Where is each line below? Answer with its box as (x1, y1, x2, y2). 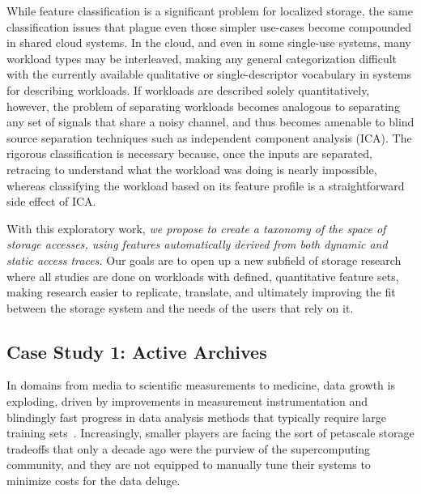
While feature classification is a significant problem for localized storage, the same (6, 2, 413, 19)
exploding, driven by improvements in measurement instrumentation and (6, 393, 368, 410)
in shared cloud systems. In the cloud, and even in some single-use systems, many (6, 34, 411, 51)
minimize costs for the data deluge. (6, 472, 181, 489)
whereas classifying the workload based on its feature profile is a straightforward (6, 177, 405, 194)
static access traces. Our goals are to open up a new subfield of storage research (6, 251, 402, 268)
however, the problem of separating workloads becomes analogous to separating (6, 97, 400, 114)
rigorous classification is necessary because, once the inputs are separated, (6, 145, 372, 162)
